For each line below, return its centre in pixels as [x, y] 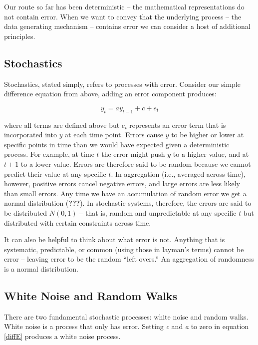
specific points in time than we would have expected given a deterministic [117, 144]
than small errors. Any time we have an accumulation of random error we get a [125, 193]
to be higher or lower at [208, 135]
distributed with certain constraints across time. [78, 222]
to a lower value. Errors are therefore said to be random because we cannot [136, 164]
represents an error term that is [178, 125]
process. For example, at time [49, 154]
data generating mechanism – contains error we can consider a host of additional [127, 26]
